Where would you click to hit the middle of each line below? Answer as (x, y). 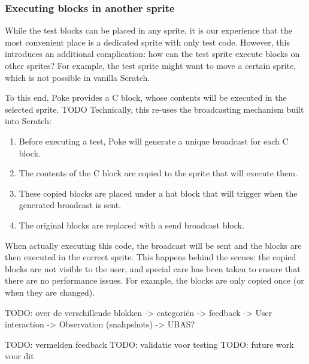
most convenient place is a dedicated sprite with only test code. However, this (148, 42)
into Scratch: (28, 121)
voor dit (19, 356)
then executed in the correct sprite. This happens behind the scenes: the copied (151, 257)
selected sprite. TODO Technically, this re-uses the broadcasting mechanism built (154, 109)
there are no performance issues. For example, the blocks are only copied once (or (154, 280)
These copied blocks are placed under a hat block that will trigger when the (158, 193)
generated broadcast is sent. (70, 205)
